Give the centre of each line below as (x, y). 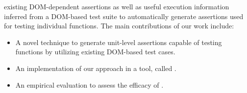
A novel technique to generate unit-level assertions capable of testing (119, 42)
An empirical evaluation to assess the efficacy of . (89, 84)
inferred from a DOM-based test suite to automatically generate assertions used (124, 16)
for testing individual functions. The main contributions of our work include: (119, 26)
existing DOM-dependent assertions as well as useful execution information (117, 6)
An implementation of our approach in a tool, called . (96, 68)
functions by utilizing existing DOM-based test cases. (95, 52)
